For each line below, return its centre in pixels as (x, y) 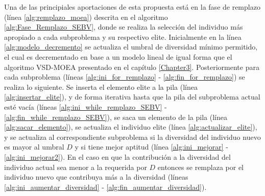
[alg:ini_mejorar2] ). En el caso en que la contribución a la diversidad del (117, 156)
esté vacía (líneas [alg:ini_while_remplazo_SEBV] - (86, 106)
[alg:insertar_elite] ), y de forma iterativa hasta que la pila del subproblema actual (132, 97)
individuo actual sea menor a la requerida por (76, 167)
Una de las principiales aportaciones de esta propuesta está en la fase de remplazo (132, 7)
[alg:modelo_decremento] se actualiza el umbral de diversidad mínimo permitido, (131, 47)
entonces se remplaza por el (200, 167)
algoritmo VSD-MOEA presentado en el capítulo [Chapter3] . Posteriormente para (132, 67)
